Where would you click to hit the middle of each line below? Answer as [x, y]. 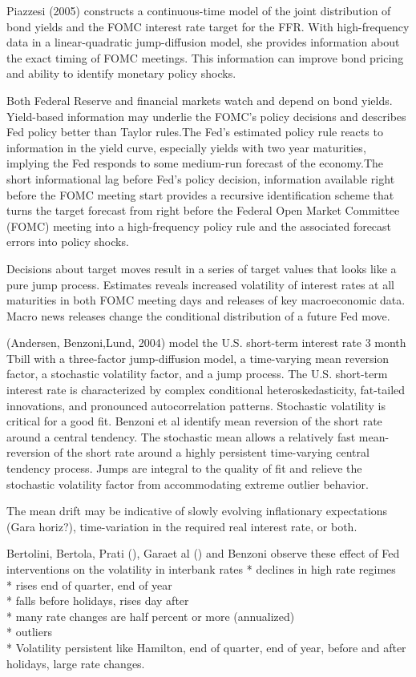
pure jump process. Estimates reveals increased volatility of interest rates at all [201, 284]
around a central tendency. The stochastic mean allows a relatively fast [181, 436]
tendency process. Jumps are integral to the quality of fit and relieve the [184, 468]
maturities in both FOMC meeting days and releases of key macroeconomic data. [206, 300]
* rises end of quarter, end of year [89, 584]
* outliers [29, 632]
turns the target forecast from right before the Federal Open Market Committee [203, 210]
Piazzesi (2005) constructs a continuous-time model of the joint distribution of [199, 10]
